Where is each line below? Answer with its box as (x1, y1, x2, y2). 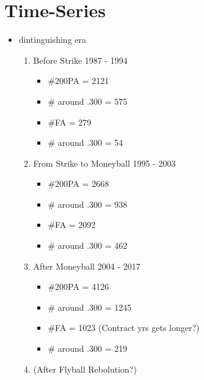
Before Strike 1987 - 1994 (33, 53, 128, 66)
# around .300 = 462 (48, 239, 128, 252)
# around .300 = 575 (48, 94, 128, 107)
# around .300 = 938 (48, 197, 128, 210)
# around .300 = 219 (48, 342, 128, 355)
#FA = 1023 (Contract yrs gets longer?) (48, 321, 200, 334)
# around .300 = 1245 (48, 300, 132, 313)
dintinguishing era (18, 33, 87, 46)
